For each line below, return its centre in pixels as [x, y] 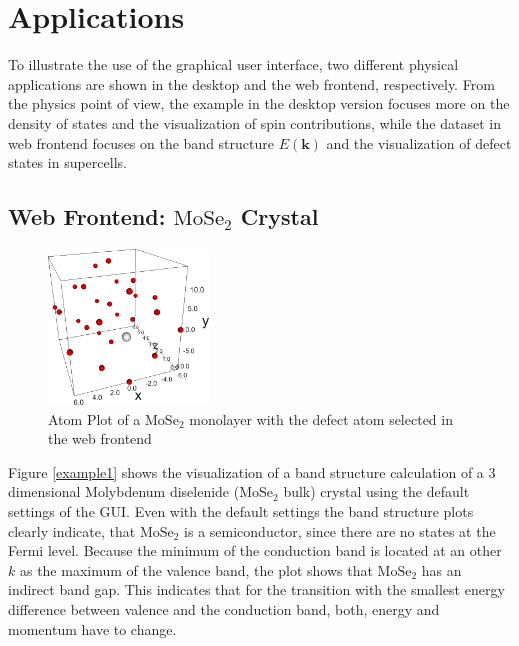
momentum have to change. [92, 628]
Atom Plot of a [94, 418]
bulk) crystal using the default [376, 491]
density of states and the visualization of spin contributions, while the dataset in [254, 122]
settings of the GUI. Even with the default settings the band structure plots [241, 510]
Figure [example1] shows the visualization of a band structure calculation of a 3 [252, 471]
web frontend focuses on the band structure [141, 142]
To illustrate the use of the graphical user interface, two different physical [233, 64]
